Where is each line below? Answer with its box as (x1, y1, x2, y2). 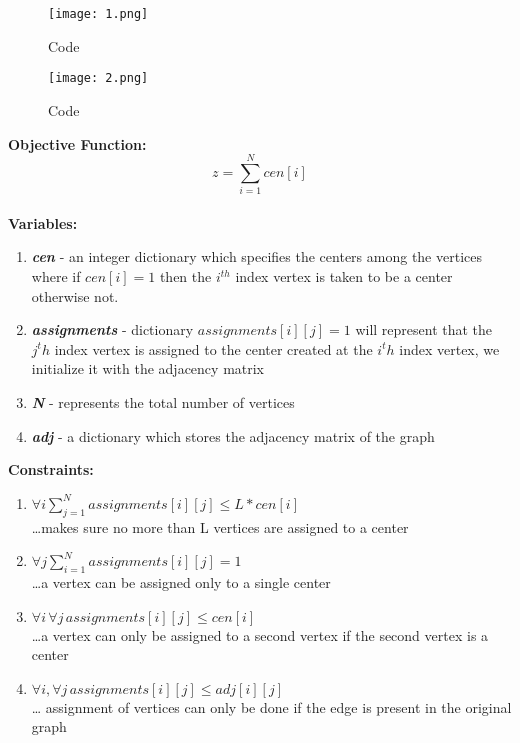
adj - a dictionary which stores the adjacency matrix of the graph (31, 425, 435, 446)
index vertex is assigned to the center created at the (54, 338, 373, 359)
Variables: (8, 212, 78, 233)
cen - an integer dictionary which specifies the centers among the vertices (31, 246, 482, 267)
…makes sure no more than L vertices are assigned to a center (31, 516, 409, 537)
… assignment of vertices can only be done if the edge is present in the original (31, 696, 512, 717)
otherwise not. (31, 285, 119, 306)
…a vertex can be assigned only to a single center (31, 571, 331, 592)
